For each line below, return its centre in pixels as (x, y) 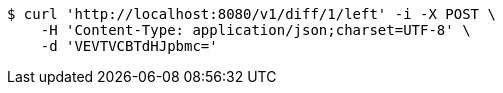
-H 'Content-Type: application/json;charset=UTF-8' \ (255, 30)
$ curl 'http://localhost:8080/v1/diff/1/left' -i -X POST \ (251, 14)
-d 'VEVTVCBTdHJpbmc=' (129, 46)
